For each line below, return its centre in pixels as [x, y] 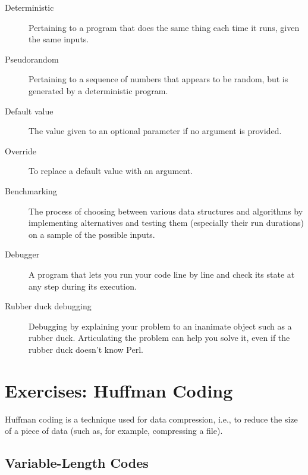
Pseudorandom [32, 59]
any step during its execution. [83, 286]
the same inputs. [59, 39]
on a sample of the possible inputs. [92, 234]
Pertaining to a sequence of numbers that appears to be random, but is [158, 79]
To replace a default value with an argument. [111, 171]
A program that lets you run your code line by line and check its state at [162, 274]
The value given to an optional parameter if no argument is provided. [155, 131]
